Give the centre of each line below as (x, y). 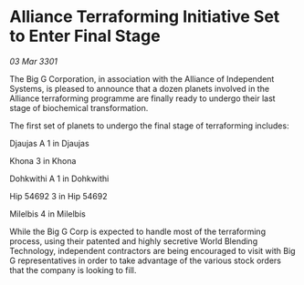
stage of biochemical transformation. (79, 107)
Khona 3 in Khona (43, 160)
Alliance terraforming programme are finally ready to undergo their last (142, 98)
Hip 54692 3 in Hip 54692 (58, 196)
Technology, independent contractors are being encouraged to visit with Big (152, 250)
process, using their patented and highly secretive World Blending (134, 241)
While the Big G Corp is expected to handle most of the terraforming (138, 231)
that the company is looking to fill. (73, 270)
